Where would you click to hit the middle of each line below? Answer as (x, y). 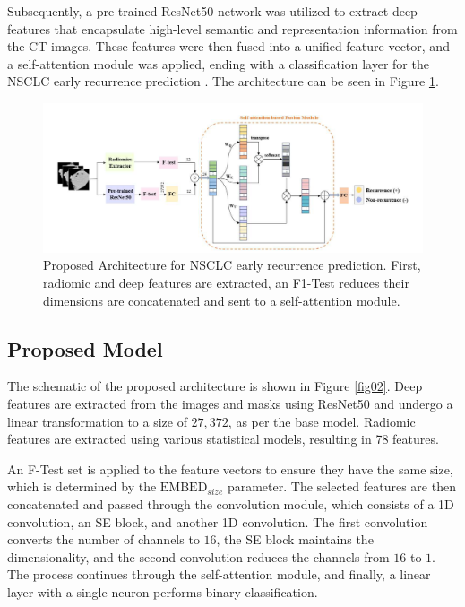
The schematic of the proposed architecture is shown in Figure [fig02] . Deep (215, 386)
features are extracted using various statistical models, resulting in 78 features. (223, 439)
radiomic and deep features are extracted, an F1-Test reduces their (226, 283)
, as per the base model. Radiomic (322, 421)
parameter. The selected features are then (341, 486)
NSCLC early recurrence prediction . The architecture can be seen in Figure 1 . (223, 81)
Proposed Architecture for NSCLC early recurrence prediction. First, (232, 265)
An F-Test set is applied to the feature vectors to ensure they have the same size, (230, 468)
